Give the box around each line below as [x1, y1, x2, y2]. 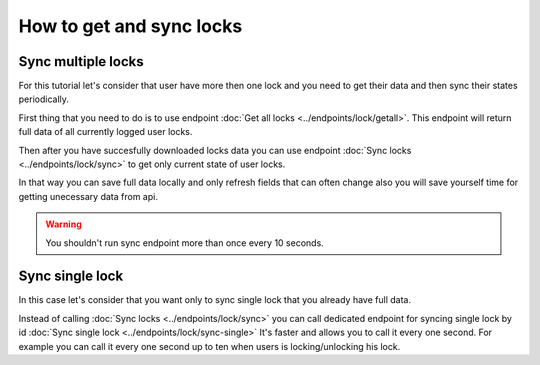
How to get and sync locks [18, 15, 243, 37]
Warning [45, 218, 82, 230]
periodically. [18, 93, 70, 105]
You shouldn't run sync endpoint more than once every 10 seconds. [45, 236, 324, 249]
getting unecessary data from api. [18, 190, 159, 202]
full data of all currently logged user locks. [18, 126, 193, 138]
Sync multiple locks [18, 53, 144, 70]
